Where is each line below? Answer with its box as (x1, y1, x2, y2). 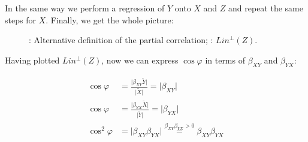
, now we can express (101, 53, 179, 66)
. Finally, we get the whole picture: (46, 13, 174, 26)
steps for (5, 13, 36, 26)
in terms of (205, 53, 245, 66)
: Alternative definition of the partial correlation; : (29, 34, 213, 46)
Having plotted (5, 53, 60, 66)
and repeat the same (228, 2, 303, 14)
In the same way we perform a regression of (5, 2, 165, 14)
